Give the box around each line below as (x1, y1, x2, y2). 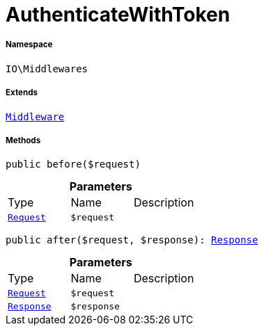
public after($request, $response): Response (6, 234, 258, 246)
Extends (6, 88, 38, 98)
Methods (6, 135, 41, 145)
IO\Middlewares (6, 63, 88, 74)
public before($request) (6, 159, 141, 170)
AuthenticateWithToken (6, 3, 231, 26)
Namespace (6, 40, 53, 50)
